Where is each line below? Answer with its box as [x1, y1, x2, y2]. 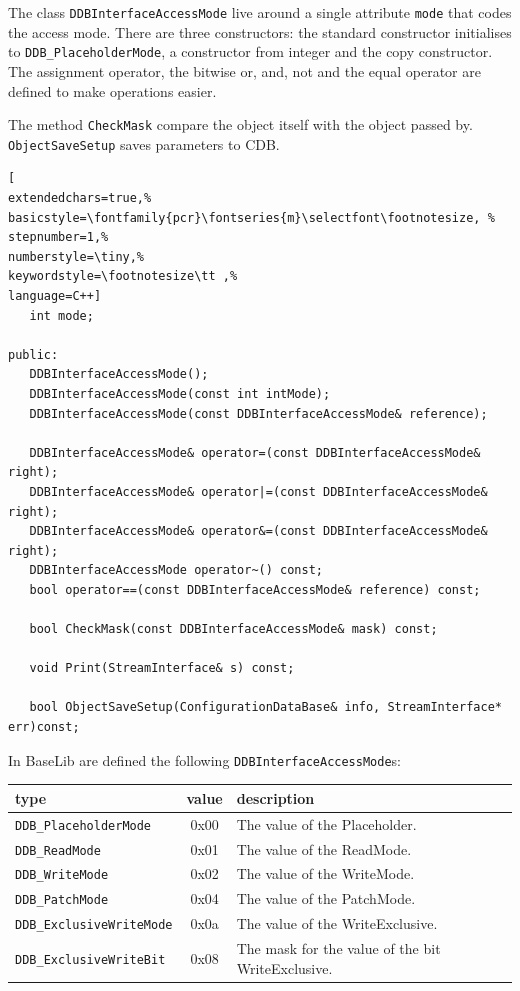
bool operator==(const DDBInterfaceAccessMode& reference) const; [29, 582, 481, 597]
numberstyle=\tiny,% [8, 249, 145, 264]
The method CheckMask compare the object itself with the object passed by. [8, 114, 473, 135]
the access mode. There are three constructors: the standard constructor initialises [8, 21, 512, 42]
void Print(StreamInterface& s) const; [29, 661, 295, 676]
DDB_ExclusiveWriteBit [15, 952, 166, 967]
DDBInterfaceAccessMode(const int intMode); [29, 386, 331, 401]
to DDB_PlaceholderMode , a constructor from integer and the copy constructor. [8, 41, 493, 62]
